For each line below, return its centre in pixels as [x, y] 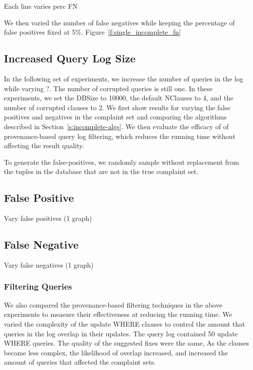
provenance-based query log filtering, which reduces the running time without [120, 136]
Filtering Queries [38, 286]
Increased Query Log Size [70, 58]
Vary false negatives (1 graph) [49, 264]
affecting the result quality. [44, 146]
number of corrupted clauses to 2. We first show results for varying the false [117, 107]
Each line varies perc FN [41, 6]
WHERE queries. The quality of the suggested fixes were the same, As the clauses [126, 343]
